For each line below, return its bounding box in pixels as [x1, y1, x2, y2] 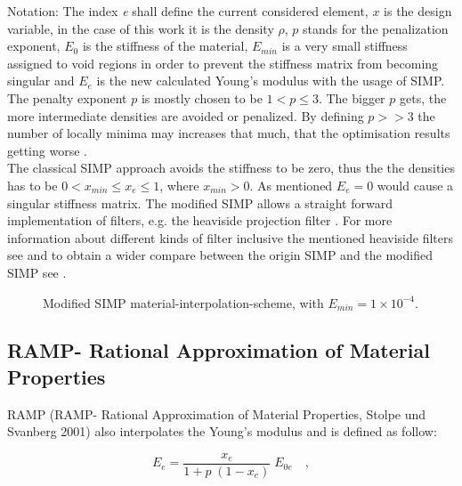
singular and [7, 71, 75, 90]
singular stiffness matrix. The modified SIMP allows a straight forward [7, 193, 393, 212]
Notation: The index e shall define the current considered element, [7, 2, 369, 20]
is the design [384, 2, 452, 20]
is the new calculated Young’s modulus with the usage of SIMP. [96, 71, 445, 90]
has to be [7, 175, 58, 194]
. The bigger [318, 88, 385, 107]
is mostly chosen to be [141, 88, 263, 107]
